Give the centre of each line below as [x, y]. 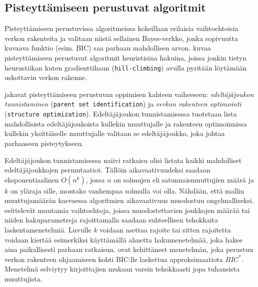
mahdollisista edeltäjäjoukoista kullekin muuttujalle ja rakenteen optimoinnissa [126, 123]
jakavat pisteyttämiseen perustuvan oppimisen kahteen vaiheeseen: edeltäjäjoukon [129, 94]
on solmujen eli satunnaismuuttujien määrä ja [184, 179]
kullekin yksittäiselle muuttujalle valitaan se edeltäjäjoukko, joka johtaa [115, 133]
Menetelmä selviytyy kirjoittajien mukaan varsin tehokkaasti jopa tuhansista [122, 269]
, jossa [95, 179]
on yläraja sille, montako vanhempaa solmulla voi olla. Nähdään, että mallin [127, 190]
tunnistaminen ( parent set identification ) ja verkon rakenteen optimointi [123, 104]
